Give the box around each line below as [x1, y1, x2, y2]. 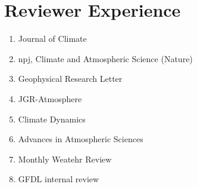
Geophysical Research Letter [18, 72, 123, 85]
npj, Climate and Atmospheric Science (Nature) [18, 52, 193, 65]
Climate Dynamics [18, 112, 86, 125]
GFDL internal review [18, 173, 99, 185]
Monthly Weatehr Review [18, 152, 112, 165]
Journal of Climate [18, 32, 87, 45]
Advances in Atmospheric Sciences [18, 133, 143, 145]
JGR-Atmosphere [18, 92, 82, 105]
